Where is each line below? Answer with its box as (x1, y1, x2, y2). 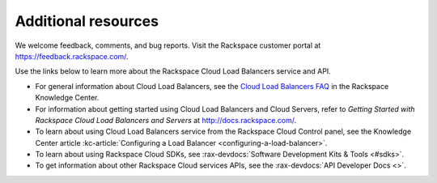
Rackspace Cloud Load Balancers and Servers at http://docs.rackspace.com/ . (35, 115, 297, 125)
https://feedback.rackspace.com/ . (15, 51, 129, 61)
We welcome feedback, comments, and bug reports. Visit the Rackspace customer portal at (15, 40, 321, 50)
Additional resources (15, 12, 159, 30)
